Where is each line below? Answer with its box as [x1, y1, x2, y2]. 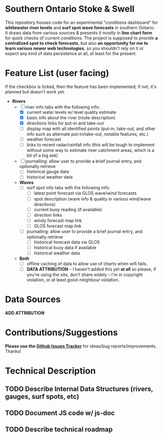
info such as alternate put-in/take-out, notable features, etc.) [26, 131, 148, 137]
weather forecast [26, 136, 61, 142]
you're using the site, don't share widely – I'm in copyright [26, 272, 143, 278]
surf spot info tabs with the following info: [26, 185, 110, 191]
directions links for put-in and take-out [26, 120, 104, 126]
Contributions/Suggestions [5, 327, 118, 338]
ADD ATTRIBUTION [5, 310, 45, 316]
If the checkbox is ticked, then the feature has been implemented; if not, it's [5, 84, 157, 90]
